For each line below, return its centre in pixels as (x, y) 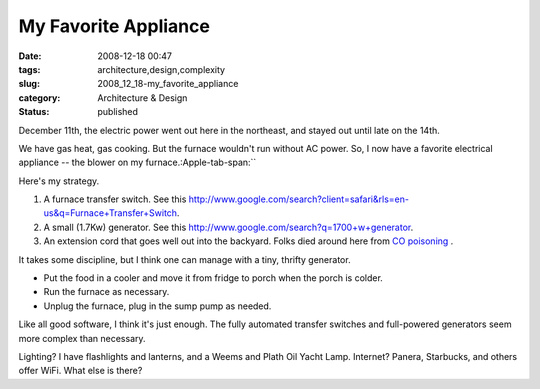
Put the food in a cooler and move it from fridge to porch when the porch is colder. (213, 278)
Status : (34, 112)
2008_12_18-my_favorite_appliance (168, 84)
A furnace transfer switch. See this (115, 199)
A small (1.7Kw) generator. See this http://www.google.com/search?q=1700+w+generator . (228, 227)
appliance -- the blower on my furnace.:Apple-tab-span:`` (137, 162)
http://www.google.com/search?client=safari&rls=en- (299, 199)
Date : (30, 56)
